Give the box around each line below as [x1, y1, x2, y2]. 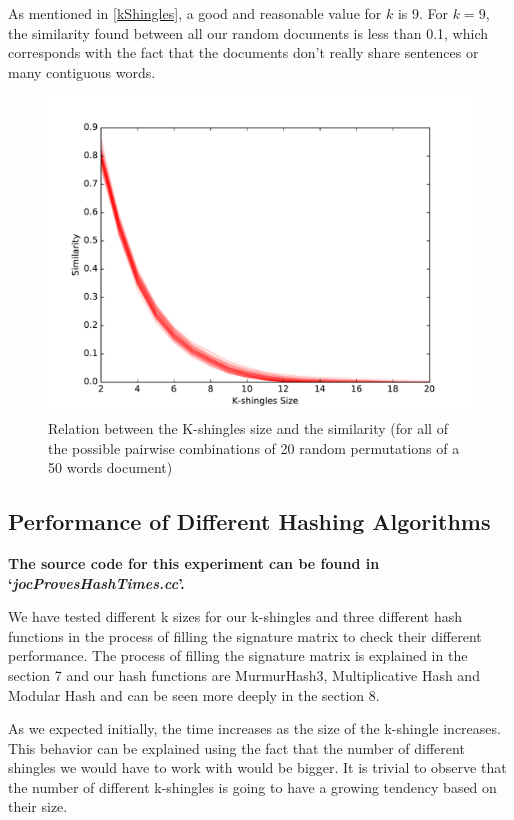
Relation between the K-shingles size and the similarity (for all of [48, 417, 448, 438]
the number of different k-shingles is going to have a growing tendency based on [8, 776, 497, 797]
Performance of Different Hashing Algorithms [8, 506, 491, 537]
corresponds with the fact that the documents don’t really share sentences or [8, 42, 479, 63]
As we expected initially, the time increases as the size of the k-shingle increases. [8, 718, 501, 739]
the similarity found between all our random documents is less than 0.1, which [8, 22, 489, 43]
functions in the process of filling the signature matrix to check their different [8, 625, 482, 646]
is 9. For [397, 3, 449, 23]
